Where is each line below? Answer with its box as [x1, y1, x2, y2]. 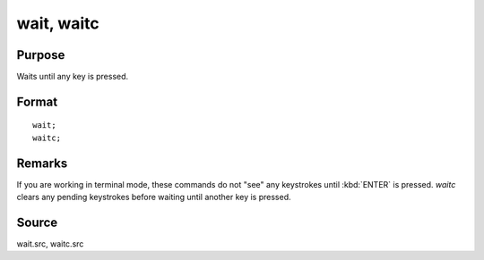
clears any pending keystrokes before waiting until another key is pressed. [16, 192, 291, 203]
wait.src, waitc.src [16, 239, 84, 249]
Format [16, 94, 58, 109]
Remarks [16, 155, 68, 171]
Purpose [16, 47, 65, 63]
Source [16, 214, 58, 230]
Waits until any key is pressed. [16, 71, 129, 82]
